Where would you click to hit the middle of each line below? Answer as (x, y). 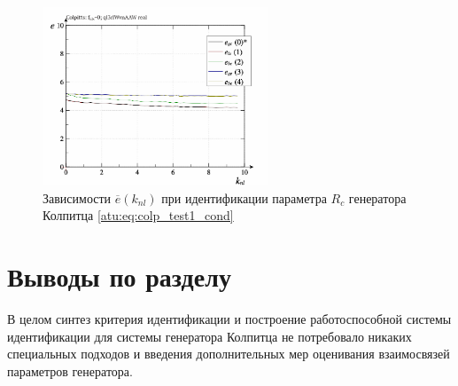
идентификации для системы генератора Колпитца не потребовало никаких (210, 336)
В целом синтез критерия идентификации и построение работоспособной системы (229, 319)
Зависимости (77, 197)
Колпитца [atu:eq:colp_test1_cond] (138, 215)
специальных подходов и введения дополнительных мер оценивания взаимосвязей (229, 354)
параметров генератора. (70, 370)
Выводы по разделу (119, 276)
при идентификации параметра (244, 197)
